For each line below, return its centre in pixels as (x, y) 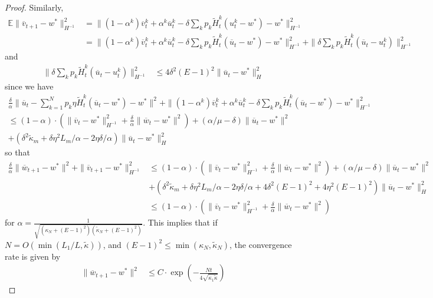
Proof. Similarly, (34, 7)
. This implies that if (180, 222)
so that (17, 152)
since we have (29, 86)
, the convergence (261, 244)
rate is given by (33, 256)
